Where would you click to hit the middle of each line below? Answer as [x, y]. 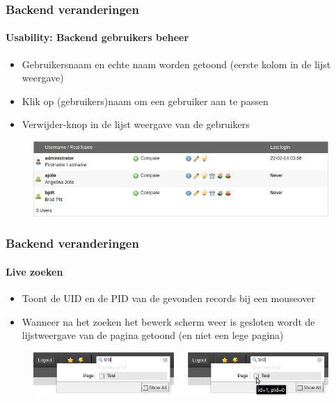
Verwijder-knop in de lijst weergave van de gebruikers [136, 124]
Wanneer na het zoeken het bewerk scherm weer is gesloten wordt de [168, 321]
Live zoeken [34, 271]
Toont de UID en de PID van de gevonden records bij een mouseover [168, 298]
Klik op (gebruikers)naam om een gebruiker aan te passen [145, 101]
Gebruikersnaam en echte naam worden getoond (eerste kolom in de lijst [176, 64]
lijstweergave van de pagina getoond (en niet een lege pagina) [153, 335]
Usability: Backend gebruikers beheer [97, 37]
